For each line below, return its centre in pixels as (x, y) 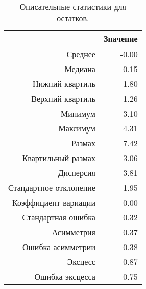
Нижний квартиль (64, 84)
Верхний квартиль (63, 98)
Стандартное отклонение (52, 187)
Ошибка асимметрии (59, 247)
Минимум (78, 113)
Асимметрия (74, 232)
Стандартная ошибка (59, 217)
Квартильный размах (59, 158)
